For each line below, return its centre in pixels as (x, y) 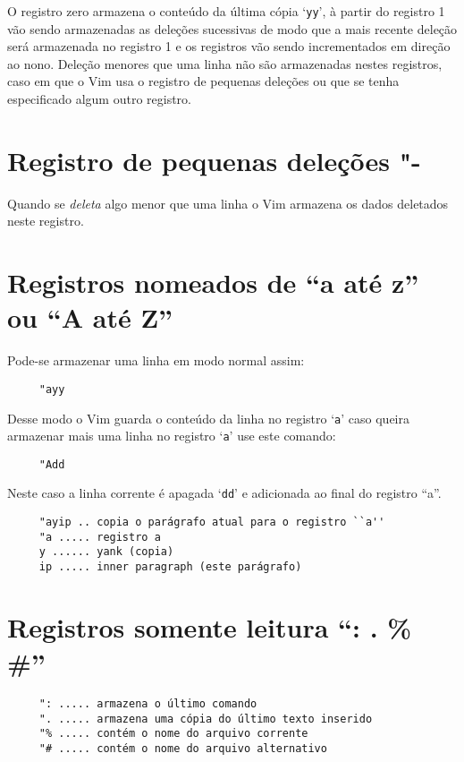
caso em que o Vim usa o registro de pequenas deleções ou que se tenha (203, 81)
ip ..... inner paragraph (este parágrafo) (170, 567)
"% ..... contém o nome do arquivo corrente (173, 734)
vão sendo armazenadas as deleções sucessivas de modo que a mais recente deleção (232, 28)
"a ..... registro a (100, 537)
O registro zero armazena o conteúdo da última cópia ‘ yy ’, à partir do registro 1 (226, 11)
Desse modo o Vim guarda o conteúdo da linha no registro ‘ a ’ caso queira (208, 418)
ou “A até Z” (90, 317)
